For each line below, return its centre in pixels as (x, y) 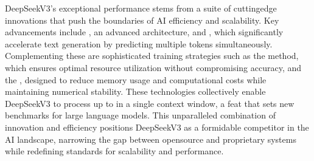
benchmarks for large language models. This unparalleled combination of (140, 115)
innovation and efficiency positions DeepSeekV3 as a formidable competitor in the (157, 127)
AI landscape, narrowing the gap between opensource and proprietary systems (151, 139)
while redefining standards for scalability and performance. (114, 151)
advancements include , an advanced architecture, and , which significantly (144, 32)
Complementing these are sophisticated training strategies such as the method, (152, 56)
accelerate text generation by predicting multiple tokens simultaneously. (139, 43)
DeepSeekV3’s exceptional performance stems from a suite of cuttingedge (141, 8)
